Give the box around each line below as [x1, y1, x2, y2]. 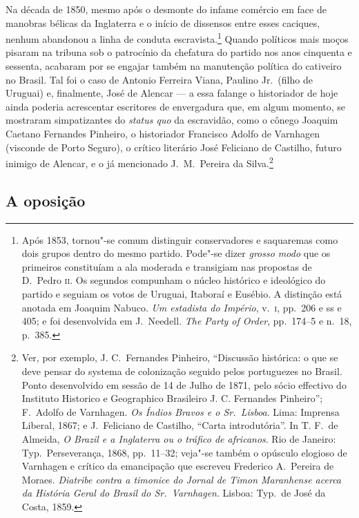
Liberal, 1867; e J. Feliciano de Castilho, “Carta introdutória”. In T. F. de [21, 418, 338, 432]
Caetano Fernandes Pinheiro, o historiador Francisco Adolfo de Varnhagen [6, 126, 320, 140]
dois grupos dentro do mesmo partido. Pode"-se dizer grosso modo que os [21, 246, 331, 260]
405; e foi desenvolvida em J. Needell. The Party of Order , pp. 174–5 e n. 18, [21, 314, 352, 328]
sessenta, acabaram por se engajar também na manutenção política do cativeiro [6, 59, 342, 73]
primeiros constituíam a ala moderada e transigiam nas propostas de [21, 259, 312, 274]
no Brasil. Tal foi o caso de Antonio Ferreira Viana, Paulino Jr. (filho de [6, 72, 313, 86]
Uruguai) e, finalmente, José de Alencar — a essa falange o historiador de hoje [6, 86, 338, 100]
